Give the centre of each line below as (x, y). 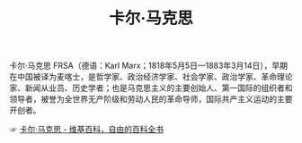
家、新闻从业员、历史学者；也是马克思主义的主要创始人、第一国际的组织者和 (151, 88)
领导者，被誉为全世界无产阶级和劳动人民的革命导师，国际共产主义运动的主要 (151, 99)
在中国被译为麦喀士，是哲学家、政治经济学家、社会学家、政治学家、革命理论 (151, 77)
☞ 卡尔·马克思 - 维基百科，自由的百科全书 (87, 130)
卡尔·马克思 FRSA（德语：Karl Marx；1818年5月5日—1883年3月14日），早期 (148, 66)
